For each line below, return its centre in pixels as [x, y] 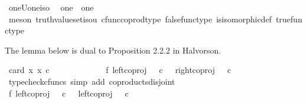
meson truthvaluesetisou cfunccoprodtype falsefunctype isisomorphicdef [140, 19]
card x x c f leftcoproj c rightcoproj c [120, 70]
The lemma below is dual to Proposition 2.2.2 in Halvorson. [113, 50]
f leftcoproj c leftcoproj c [68, 93]
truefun [289, 19]
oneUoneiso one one [51, 7]
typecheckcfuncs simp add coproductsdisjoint [92, 81]
